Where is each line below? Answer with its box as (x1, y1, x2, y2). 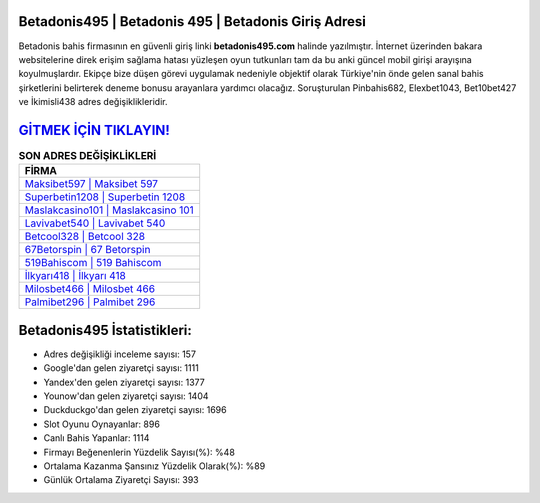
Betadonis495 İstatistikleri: (18, 321, 192, 339)
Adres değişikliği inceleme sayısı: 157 (43, 348, 197, 360)
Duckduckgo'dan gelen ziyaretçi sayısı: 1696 (43, 404, 227, 416)
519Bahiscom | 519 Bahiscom (24, 256, 162, 270)
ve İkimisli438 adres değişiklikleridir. (18, 96, 168, 108)
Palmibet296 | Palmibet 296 (24, 295, 156, 309)
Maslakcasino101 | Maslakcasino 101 (24, 203, 194, 217)
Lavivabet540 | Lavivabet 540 (24, 216, 166, 230)
